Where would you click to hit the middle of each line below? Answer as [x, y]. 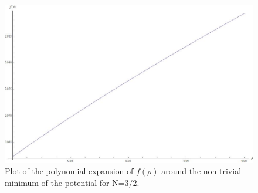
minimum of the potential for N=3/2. [72, 183]
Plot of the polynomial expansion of [69, 171]
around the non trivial [201, 171]
